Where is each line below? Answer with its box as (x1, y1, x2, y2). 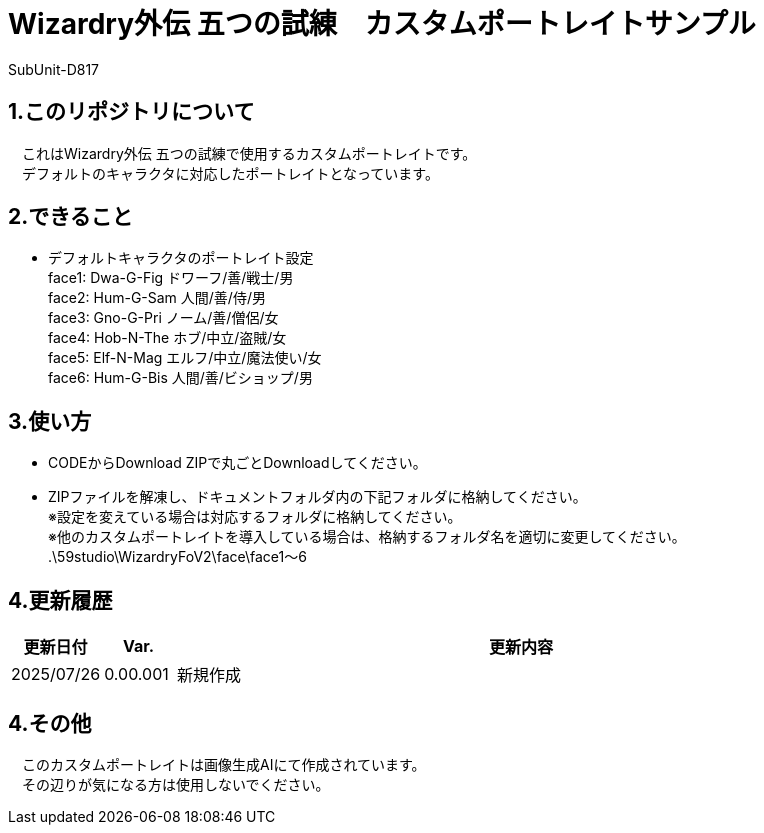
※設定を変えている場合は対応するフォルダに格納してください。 (48, 508, 462, 526)
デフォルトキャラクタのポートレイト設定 (48, 249, 314, 267)
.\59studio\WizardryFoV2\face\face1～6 (48, 548, 307, 566)
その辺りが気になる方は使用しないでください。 (21, 775, 330, 793)
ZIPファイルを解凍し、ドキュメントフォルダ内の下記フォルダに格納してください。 (48, 488, 587, 506)
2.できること (8, 204, 133, 230)
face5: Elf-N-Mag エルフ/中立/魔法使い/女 (48, 349, 322, 367)
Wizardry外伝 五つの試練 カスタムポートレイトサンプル (8, 7, 756, 41)
